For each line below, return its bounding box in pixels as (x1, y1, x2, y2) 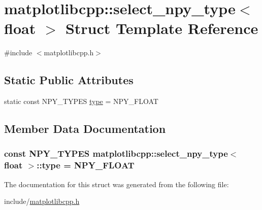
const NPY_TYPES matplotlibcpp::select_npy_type (4, 147, 228, 160)
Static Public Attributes (4, 72, 134, 88)
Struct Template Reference (65, 18, 258, 39)
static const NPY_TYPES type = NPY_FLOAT (4, 96, 158, 107)
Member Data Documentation (4, 121, 166, 136)
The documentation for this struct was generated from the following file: (4, 179, 229, 189)
